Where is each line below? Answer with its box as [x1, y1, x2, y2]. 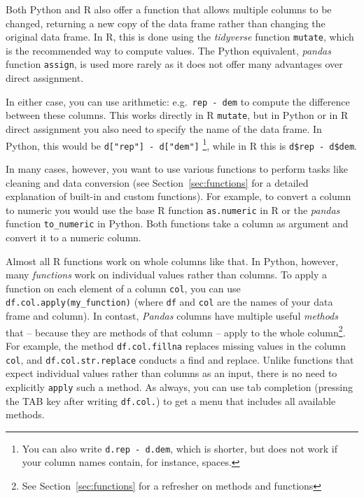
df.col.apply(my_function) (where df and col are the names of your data [6, 294, 333, 309]
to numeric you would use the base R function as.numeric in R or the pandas [6, 202, 340, 217]
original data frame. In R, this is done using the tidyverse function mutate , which [6, 29, 354, 44]
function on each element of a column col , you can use [6, 280, 241, 295]
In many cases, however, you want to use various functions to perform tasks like [6, 161, 349, 176]
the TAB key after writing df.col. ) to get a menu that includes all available [6, 393, 336, 408]
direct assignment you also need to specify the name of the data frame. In [6, 122, 322, 136]
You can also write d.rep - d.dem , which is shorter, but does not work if [22, 441, 337, 455]
